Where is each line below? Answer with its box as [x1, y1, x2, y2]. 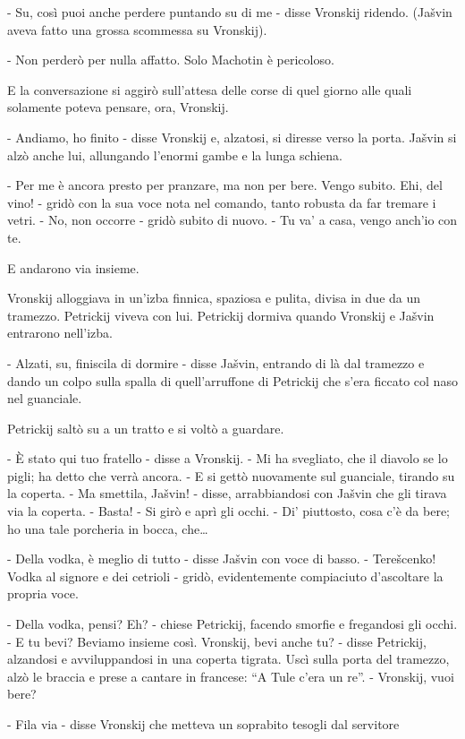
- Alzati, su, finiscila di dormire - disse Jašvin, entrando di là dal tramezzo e [7, 353, 425, 372]
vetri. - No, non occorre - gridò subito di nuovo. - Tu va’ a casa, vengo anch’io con [7, 211, 458, 229]
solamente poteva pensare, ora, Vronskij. [7, 98, 229, 116]
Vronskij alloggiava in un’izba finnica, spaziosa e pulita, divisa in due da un [7, 288, 421, 307]
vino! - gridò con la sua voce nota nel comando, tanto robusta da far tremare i [7, 193, 436, 211]
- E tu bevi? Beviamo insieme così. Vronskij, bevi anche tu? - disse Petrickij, [7, 632, 427, 650]
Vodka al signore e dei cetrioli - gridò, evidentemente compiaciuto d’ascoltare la [7, 566, 444, 585]
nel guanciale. [7, 389, 82, 408]
